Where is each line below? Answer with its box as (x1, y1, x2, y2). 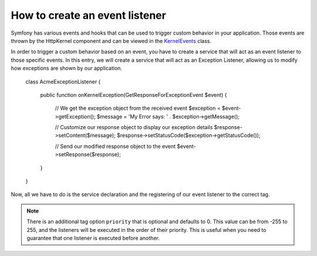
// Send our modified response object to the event (55, 143, 176, 150)
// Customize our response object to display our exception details (55, 124, 213, 131)
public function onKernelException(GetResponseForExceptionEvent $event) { (40, 91, 227, 98)
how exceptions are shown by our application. (11, 65, 123, 72)
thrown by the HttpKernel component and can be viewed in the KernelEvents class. (11, 37, 211, 44)
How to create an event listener (11, 9, 167, 22)
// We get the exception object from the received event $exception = (55, 105, 221, 112)
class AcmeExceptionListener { (25, 78, 101, 85)
